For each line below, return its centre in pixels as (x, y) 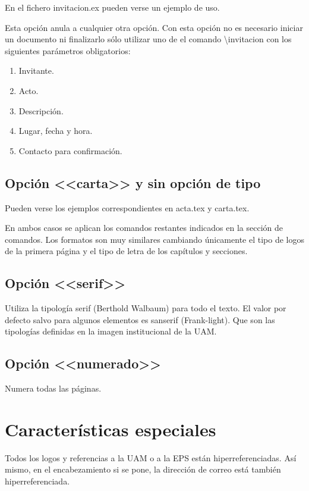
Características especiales (111, 429)
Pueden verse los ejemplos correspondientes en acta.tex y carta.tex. (127, 207)
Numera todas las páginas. (53, 388)
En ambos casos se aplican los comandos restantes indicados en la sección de (144, 228)
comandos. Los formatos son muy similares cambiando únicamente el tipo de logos (154, 239)
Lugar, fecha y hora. (56, 131)
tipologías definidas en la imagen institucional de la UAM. (111, 331)
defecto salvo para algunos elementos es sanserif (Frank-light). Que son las (140, 319)
